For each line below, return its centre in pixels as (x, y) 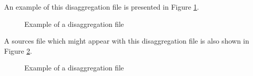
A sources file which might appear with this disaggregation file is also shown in (127, 41)
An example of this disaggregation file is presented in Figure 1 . (102, 7)
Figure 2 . (18, 50)
